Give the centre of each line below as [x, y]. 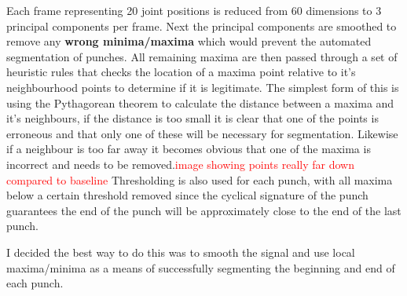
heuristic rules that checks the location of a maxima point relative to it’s [181, 72]
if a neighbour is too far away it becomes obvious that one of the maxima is [189, 149]
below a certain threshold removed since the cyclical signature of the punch [187, 195]
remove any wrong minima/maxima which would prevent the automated [189, 41]
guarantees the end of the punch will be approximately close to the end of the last [204, 210]
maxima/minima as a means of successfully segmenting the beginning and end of [201, 267]
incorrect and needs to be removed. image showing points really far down [180, 164]
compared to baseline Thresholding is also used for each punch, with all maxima [200, 179]
